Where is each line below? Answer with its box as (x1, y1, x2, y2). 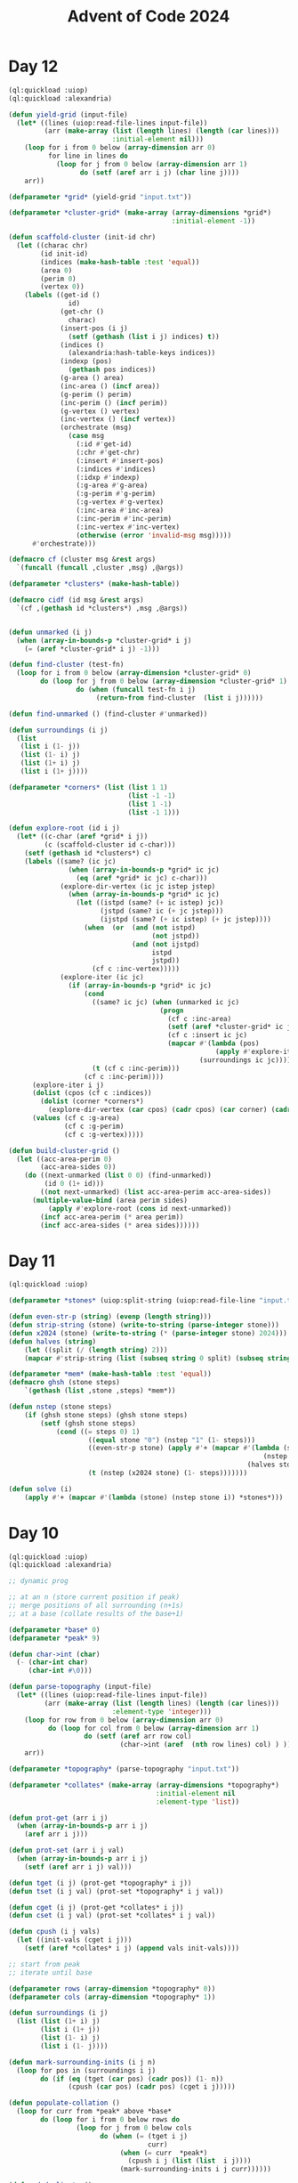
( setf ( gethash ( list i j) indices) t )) (68, 332, 220, 341)
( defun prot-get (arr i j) (8, 1814, 109, 1822)
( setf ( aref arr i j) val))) (24, 1862, 133, 1871)
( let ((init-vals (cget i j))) (16, 1935, 133, 1944)
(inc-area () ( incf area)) (60, 381, 161, 391)
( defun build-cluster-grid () (8, 1146, 121, 1155)
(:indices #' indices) (76, 465, 157, 474)
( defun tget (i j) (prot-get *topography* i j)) (8, 1879, 192, 1887)
